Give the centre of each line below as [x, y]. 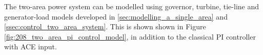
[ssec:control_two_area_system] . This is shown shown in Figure [105, 26]
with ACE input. [31, 47]
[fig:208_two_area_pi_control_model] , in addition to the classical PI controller [130, 36]
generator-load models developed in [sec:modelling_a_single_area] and [116, 16]
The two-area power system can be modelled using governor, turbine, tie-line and [132, 6]
